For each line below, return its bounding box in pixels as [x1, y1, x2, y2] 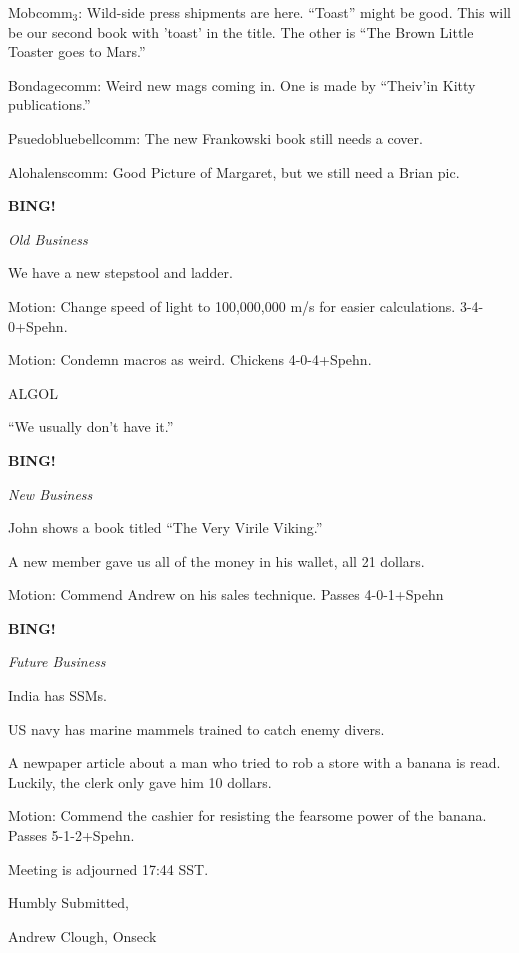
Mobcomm [8, 2, 73, 22]
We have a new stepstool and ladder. [8, 262, 233, 283]
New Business [8, 483, 93, 504]
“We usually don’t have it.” [8, 416, 174, 437]
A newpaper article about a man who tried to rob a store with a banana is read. [8, 752, 501, 773]
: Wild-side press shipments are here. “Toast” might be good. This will [78, 2, 511, 22]
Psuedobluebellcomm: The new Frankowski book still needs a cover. [8, 127, 423, 148]
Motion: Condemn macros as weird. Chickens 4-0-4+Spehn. [8, 349, 372, 370]
